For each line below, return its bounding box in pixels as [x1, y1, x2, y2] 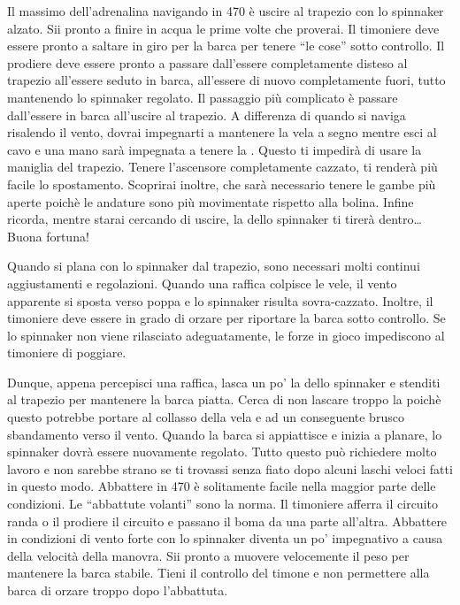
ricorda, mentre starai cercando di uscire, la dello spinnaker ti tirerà [7, 210, 375, 228]
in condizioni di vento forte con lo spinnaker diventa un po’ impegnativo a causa [7, 529, 443, 548]
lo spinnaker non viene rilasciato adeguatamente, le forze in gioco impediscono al [7, 325, 445, 344]
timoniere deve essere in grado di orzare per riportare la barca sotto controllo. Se [7, 309, 446, 327]
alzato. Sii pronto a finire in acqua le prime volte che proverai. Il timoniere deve [7, 19, 440, 37]
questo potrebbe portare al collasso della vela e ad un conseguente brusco [7, 408, 404, 426]
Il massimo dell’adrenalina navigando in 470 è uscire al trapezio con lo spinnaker [7, 2, 444, 19]
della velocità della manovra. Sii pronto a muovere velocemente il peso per [7, 546, 410, 564]
